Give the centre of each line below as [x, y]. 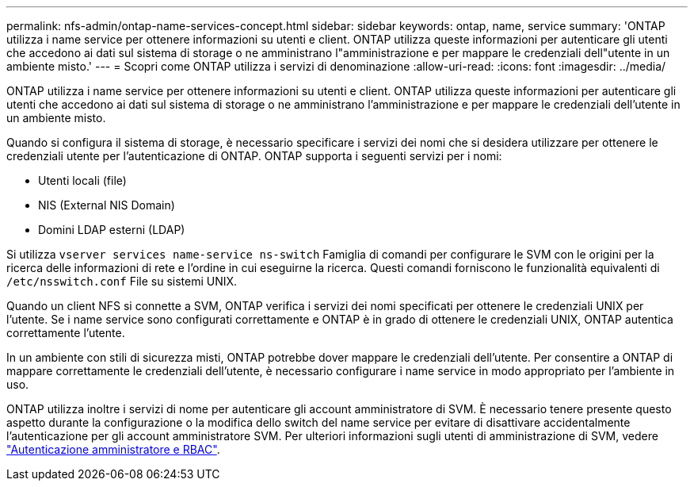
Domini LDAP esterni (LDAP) [112, 230]
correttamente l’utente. [66, 333]
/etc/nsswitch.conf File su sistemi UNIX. [122, 281]
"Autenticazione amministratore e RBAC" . [113, 449]
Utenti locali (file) [82, 180]
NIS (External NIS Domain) [107, 205]
